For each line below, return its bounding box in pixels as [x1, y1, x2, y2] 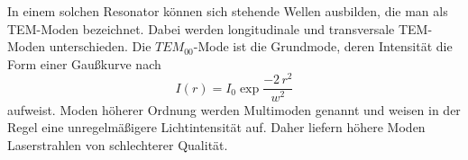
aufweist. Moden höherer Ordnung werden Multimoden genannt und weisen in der [7, 100, 461, 119]
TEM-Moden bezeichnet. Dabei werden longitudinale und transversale [7, 19, 395, 38]
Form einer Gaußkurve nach [7, 54, 161, 73]
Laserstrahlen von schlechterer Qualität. [7, 135, 228, 154]
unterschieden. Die [49, 37, 151, 56]
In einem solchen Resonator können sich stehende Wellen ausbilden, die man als [7, 2, 448, 20]
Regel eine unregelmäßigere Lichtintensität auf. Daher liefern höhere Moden [7, 118, 426, 137]
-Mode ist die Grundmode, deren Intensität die [193, 37, 453, 56]
